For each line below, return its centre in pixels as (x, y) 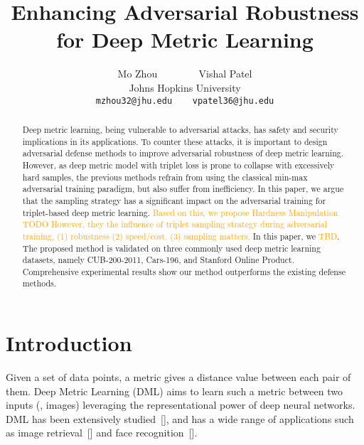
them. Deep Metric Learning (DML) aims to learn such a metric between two (174, 391)
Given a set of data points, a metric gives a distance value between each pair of (178, 377)
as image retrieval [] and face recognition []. (102, 433)
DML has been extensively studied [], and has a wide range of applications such (180, 418)
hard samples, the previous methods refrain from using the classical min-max (165, 177)
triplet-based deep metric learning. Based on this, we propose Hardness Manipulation (180, 212)
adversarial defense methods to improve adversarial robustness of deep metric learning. (183, 153)
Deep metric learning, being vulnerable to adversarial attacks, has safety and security (180, 129)
